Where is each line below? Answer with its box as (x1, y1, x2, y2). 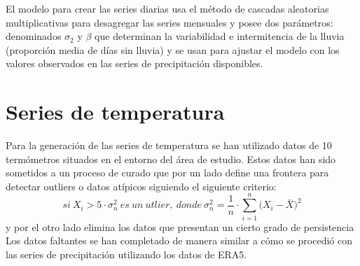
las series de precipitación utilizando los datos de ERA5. (6, 246, 247, 261)
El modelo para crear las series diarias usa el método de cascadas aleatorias (6, 1, 329, 15)
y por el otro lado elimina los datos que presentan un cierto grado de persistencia (6, 219, 354, 234)
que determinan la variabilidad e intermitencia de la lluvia (95, 29, 345, 43)
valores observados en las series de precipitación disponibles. (6, 56, 263, 71)
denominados (6, 29, 62, 43)
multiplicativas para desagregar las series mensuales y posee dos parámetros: (6, 15, 333, 29)
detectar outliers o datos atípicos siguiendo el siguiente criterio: (6, 178, 277, 193)
